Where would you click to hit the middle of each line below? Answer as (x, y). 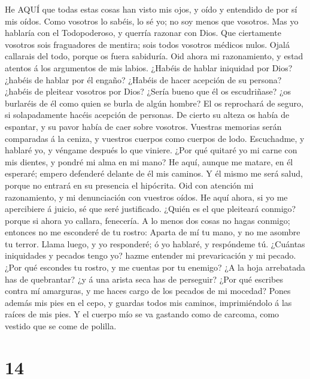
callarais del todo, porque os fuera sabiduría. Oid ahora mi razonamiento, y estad (154, 56)
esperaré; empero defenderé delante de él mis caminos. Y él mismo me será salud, (154, 173)
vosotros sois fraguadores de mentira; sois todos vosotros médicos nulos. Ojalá (147, 44)
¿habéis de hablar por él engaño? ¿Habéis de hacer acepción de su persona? (143, 79)
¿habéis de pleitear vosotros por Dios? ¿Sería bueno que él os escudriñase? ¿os (148, 91)
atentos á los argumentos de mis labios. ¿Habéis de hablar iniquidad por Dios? (149, 67)
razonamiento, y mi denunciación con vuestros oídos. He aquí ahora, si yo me (146, 197)
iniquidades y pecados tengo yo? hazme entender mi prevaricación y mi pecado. (151, 255)
